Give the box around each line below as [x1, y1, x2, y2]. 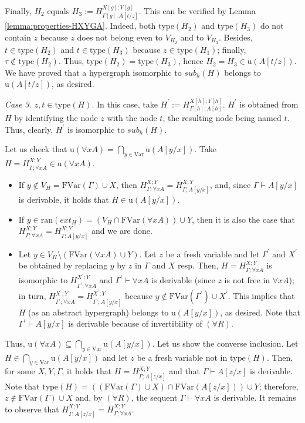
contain [5, 31, 31, 43]
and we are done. [91, 224, 152, 237]
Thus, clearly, [5, 123, 53, 135]
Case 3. [5, 98, 32, 110]
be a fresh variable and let [165, 247, 260, 260]
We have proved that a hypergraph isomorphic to [5, 66, 182, 78]
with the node [107, 112, 157, 124]
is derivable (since [151, 274, 215, 286]
